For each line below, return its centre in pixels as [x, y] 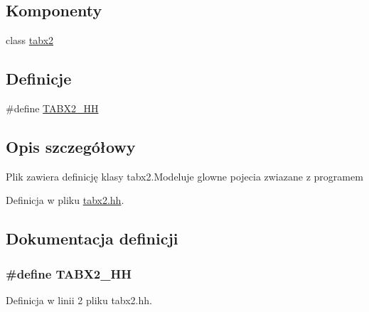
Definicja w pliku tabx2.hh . [65, 200]
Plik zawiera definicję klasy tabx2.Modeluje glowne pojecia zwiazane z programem [184, 176]
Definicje [39, 79]
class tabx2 [30, 40]
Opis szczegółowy [71, 146]
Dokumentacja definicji [92, 238]
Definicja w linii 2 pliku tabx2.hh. [79, 300]
